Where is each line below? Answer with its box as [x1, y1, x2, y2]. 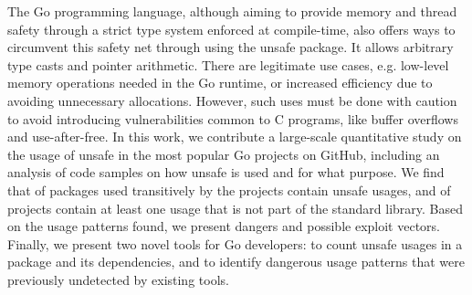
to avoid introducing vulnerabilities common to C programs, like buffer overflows [7, 109, 458, 128]
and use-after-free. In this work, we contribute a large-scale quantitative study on [7, 127, 462, 146]
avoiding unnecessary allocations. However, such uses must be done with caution [7, 90, 457, 110]
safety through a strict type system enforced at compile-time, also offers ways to [7, 19, 456, 38]
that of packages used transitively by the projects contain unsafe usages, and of [7, 180, 451, 199]
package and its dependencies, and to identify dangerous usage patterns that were [7, 252, 466, 271]
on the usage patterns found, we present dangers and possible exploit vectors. [7, 216, 440, 236]
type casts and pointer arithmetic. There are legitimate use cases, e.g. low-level [7, 55, 449, 74]
